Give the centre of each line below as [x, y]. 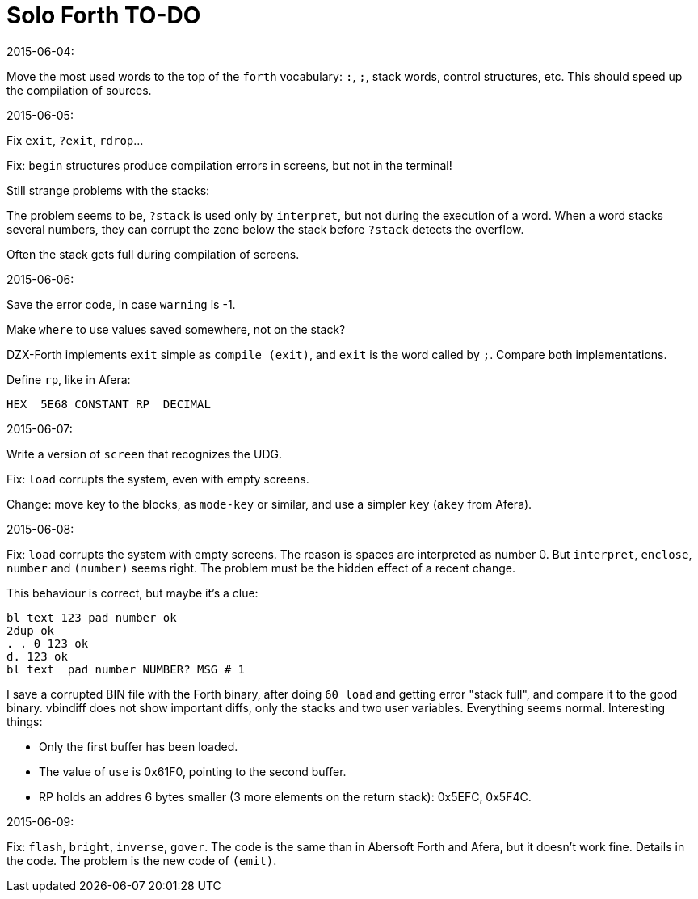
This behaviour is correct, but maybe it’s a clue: [132, 593]
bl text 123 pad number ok [92, 617]
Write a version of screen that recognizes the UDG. [144, 454]
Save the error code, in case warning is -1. [121, 304]
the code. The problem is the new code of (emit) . [142, 860]
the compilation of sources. [79, 90]
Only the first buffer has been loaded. [139, 746]
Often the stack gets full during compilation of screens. [153, 254]
